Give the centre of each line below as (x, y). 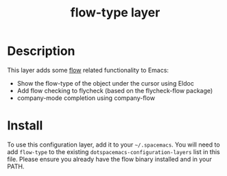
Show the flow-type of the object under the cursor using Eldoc (105, 83)
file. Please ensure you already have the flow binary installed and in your (110, 159)
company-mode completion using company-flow (86, 98)
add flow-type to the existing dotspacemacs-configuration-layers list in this (114, 151)
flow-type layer (115, 13)
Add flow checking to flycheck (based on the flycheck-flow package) (115, 90)
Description (41, 51)
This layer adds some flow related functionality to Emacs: (88, 70)
